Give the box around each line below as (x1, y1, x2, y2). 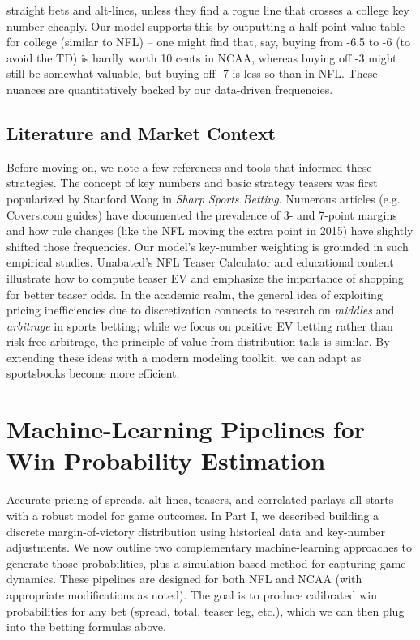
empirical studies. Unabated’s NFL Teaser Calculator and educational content (6, 254, 394, 271)
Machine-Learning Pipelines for (6, 412, 366, 446)
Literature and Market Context (6, 120, 276, 145)
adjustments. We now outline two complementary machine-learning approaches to (6, 539, 413, 556)
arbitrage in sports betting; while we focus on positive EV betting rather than (6, 317, 393, 334)
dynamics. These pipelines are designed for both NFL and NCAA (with (6, 570, 362, 587)
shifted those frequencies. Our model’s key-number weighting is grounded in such (6, 237, 409, 254)
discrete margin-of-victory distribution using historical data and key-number (6, 523, 385, 540)
